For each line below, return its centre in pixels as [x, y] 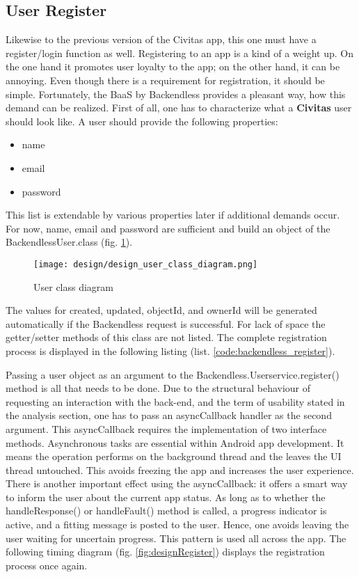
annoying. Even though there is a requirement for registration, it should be [165, 80]
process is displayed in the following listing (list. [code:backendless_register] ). [170, 350]
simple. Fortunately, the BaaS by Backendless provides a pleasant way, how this [176, 94]
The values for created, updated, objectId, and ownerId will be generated [161, 310]
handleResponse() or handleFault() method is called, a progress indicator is [166, 511]
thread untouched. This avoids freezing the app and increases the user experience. [180, 469]
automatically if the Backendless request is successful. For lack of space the [166, 323]
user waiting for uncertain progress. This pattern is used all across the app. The [176, 538]
